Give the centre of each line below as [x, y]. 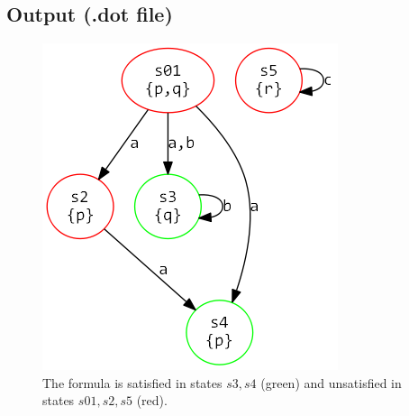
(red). [152, 400]
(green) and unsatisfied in [331, 382]
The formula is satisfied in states [132, 382]
